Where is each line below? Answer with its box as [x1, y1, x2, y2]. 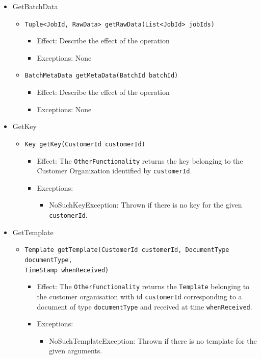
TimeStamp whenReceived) [24, 266, 109, 274]
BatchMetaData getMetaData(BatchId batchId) [24, 72, 178, 80]
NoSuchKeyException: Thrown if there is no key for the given [49, 199, 242, 210]
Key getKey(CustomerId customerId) [24, 140, 145, 148]
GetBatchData [12, 1, 58, 11]
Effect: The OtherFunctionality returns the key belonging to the [37, 155, 243, 166]
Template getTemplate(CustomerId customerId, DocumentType [24, 246, 229, 254]
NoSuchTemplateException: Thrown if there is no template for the [49, 335, 257, 346]
